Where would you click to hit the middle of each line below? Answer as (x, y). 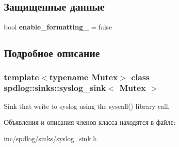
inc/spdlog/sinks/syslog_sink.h (50, 138)
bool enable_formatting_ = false (58, 27)
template (22, 77)
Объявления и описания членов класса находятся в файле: (90, 122)
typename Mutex (83, 77)
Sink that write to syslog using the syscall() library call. (87, 106)
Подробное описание (52, 53)
